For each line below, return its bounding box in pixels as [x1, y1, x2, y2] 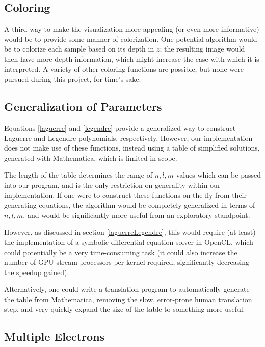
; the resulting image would [160, 43, 245, 54]
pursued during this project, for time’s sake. [4, 73, 141, 84]
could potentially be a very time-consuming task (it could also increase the [4, 246, 237, 257]
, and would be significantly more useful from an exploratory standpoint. [23, 209, 250, 220]
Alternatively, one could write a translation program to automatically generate [4, 284, 250, 294]
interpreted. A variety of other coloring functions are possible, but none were [4, 63, 244, 74]
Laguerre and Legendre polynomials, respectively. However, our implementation [4, 132, 253, 143]
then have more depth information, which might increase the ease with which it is [4, 53, 259, 64]
